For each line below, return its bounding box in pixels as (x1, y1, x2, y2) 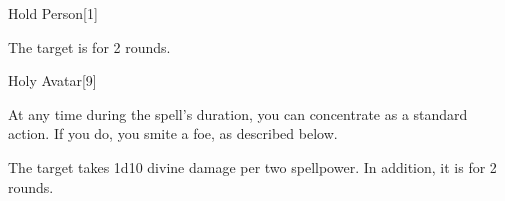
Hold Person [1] (8, 3, 98, 23)
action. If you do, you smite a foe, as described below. (8, 123, 338, 144)
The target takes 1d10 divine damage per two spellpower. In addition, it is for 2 (8, 156, 497, 177)
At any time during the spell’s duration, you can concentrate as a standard (8, 103, 468, 124)
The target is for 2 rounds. (8, 36, 171, 57)
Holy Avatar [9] (8, 70, 97, 91)
